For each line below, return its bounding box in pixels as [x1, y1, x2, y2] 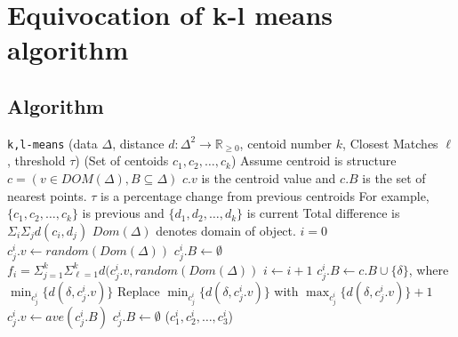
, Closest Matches [342, 133, 438, 152]
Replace [117, 282, 160, 301]
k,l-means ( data [7, 133, 98, 152]
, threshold [7, 151, 66, 170]
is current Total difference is [246, 204, 400, 222]
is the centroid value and [201, 169, 336, 188]
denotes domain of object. [156, 221, 296, 239]
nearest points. [7, 186, 87, 205]
